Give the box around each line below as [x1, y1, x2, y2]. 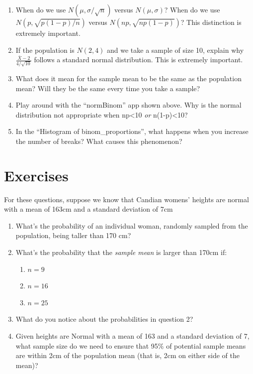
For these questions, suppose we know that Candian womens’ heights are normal [4, 194, 249, 204]
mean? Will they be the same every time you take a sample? [15, 83, 200, 93]
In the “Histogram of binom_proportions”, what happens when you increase [15, 126, 249, 136]
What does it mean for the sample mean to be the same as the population [15, 73, 242, 83]
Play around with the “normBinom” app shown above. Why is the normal [15, 100, 242, 110]
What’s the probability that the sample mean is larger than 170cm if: [15, 247, 227, 257]
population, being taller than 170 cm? [15, 230, 131, 241]
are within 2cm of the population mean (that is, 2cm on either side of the [15, 350, 240, 361]
